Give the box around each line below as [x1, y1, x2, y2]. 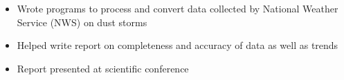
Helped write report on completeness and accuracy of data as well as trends [17, 38, 338, 52]
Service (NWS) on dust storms [17, 14, 147, 29]
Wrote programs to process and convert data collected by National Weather [17, 1, 338, 15]
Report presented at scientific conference [17, 61, 189, 75]
